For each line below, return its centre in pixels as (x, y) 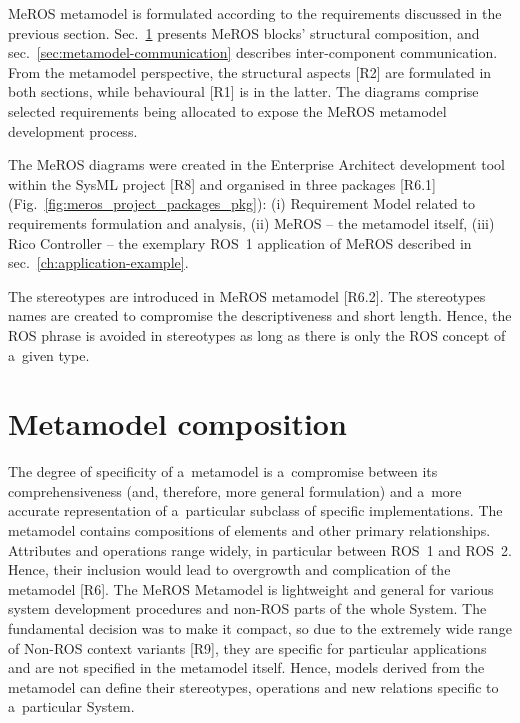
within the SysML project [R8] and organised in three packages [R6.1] (222, 183)
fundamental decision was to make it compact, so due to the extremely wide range (260, 627)
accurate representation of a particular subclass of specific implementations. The (255, 510)
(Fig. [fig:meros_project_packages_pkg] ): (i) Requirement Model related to (242, 203)
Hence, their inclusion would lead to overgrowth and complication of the (229, 569)
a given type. (49, 354)
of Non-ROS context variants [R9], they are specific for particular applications (247, 647)
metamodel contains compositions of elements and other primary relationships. (249, 530)
